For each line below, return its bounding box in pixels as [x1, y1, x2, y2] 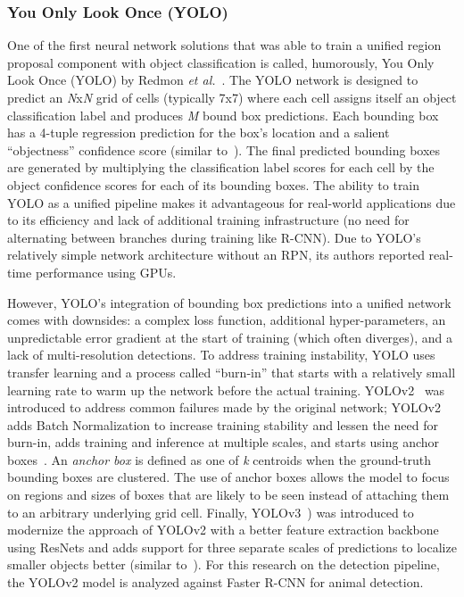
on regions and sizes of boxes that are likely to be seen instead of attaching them [7, 485, 450, 504]
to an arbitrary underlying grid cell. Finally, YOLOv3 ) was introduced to [7, 502, 414, 521]
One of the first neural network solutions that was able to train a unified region [7, 36, 442, 54]
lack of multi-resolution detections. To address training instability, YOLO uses [7, 345, 435, 364]
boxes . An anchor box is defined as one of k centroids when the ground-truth [7, 450, 432, 468]
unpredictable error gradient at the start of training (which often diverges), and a [7, 328, 453, 346]
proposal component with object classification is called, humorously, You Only [7, 53, 435, 71]
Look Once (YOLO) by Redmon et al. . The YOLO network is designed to [7, 70, 418, 89]
